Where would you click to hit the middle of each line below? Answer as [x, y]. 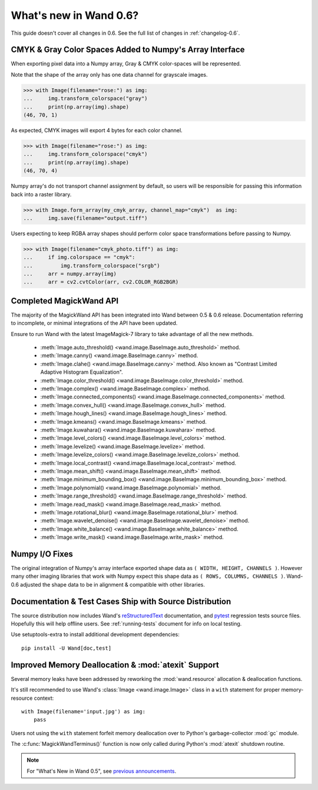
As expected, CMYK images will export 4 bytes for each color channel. [97, 130]
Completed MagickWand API [65, 301]
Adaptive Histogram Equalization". [82, 372]
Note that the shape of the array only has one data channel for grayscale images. [109, 74]
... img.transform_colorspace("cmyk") [85, 154]
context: [44, 698]
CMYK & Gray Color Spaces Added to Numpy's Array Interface [128, 50]
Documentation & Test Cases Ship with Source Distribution [121, 601]
